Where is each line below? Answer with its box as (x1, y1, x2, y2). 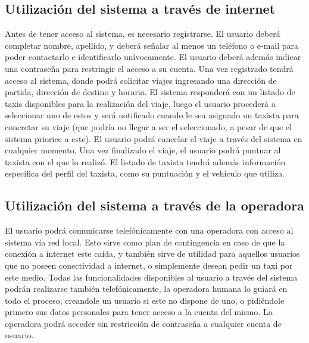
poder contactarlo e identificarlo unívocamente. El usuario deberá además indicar (5, 51, 301, 63)
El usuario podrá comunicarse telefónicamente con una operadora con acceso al (5, 224, 294, 237)
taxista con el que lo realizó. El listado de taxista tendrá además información (5, 155, 286, 168)
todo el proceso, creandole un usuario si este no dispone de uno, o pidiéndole (5, 294, 285, 306)
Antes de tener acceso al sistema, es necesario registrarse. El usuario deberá (5, 27, 280, 40)
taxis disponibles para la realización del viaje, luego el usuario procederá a (5, 97, 276, 109)
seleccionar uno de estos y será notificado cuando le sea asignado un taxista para (5, 109, 299, 121)
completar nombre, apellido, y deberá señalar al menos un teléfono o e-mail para (5, 39, 299, 51)
